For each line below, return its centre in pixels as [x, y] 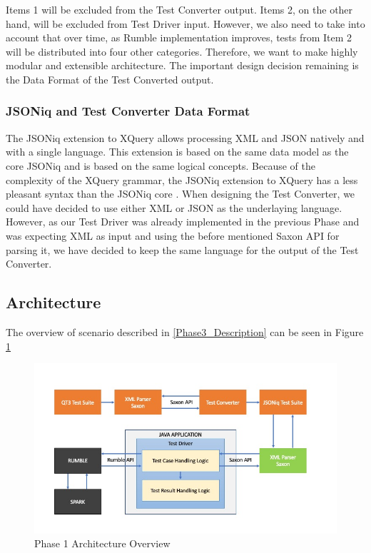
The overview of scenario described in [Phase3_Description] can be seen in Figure [185, 331]
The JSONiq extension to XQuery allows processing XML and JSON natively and [185, 137]
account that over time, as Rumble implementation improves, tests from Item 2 [179, 37]
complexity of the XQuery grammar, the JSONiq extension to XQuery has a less [182, 179]
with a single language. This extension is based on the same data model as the [177, 152]
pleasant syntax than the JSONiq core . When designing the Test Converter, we [181, 194]
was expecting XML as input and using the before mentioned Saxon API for [173, 235]
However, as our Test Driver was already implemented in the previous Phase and [183, 222]
